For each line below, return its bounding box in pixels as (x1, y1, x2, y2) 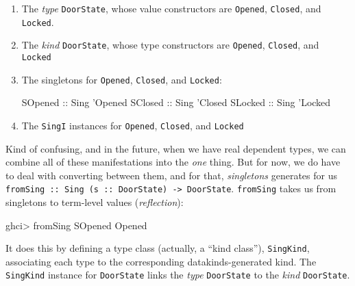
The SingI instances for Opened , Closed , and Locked (21, 118, 244, 132)
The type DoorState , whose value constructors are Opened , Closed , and (21, 1, 321, 15)
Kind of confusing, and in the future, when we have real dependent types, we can (5, 141, 346, 155)
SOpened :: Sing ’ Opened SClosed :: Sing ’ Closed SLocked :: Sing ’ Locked (21, 95, 331, 109)
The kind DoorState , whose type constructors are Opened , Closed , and (21, 38, 319, 52)
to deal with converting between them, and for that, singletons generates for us (5, 168, 337, 182)
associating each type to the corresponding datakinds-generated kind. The (5, 254, 317, 268)
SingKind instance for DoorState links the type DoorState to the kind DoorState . (5, 268, 350, 282)
